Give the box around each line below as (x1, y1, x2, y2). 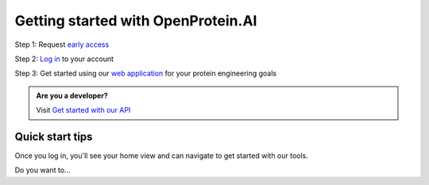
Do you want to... (14, 165, 71, 175)
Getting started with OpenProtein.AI (14, 12, 257, 29)
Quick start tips (14, 129, 93, 143)
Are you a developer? (36, 91, 109, 100)
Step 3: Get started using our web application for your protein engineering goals (14, 68, 277, 79)
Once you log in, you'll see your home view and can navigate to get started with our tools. (14, 151, 309, 160)
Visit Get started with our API (36, 106, 131, 115)
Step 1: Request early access (14, 40, 110, 49)
